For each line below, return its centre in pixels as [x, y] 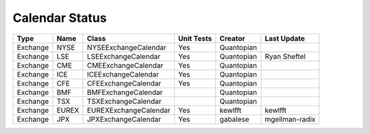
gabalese [234, 119]
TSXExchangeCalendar [124, 101]
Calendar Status [60, 18]
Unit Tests [195, 38]
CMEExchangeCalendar [125, 65]
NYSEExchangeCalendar [127, 47]
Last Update [285, 38]
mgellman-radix [290, 119]
